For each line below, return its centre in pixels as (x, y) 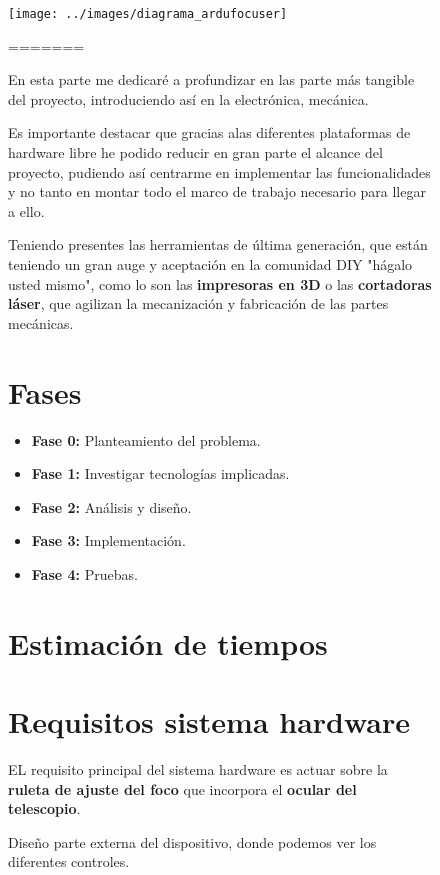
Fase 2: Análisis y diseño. (111, 506)
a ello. (26, 210)
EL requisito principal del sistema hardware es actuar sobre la (198, 768)
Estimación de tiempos (168, 642)
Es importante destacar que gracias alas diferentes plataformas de (209, 132)
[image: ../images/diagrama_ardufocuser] (148, 14)
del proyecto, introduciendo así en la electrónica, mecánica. (188, 98)
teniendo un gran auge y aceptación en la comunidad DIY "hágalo (210, 264)
